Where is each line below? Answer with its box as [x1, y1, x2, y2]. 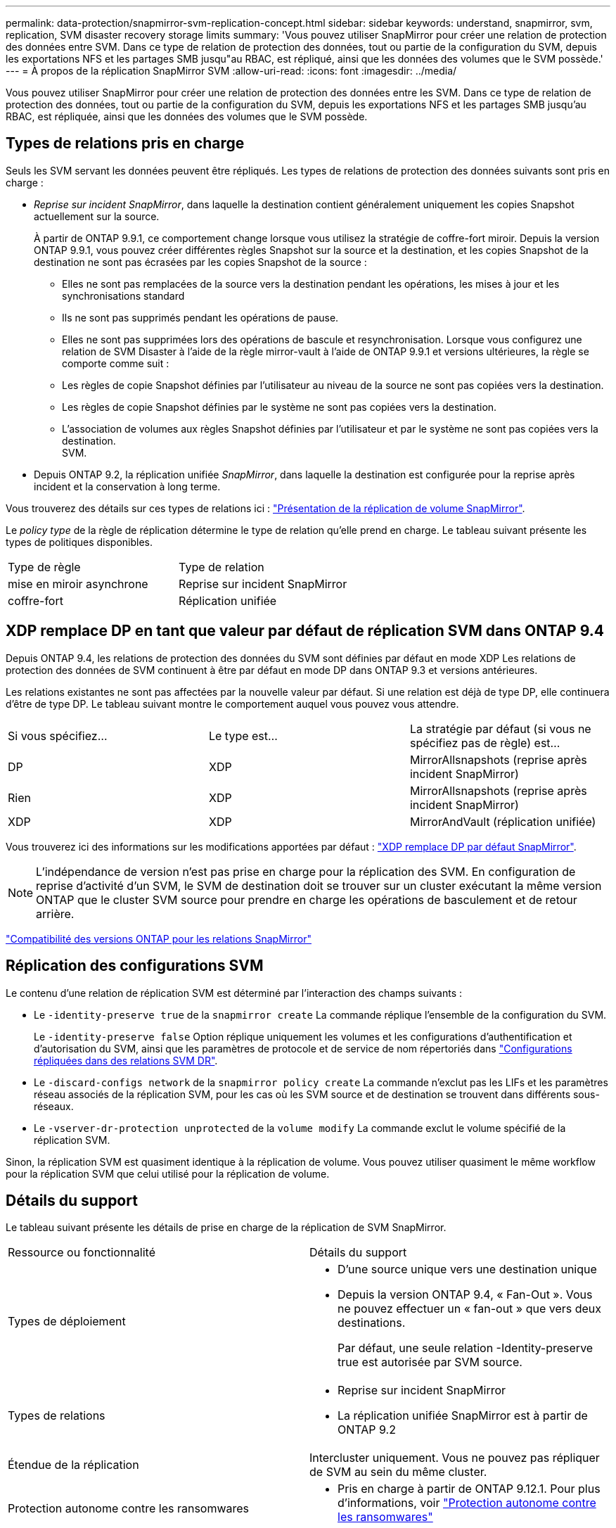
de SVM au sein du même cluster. [309, 1465, 487, 1479]
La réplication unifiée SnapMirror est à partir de [338, 1408, 588, 1423]
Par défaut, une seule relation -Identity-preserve [338, 1341, 593, 1356]
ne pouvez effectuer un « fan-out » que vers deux [338, 1301, 602, 1316]
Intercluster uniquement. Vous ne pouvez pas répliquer [309, 1451, 600, 1465]
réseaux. [34, 1100, 74, 1112]
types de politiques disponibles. [6, 535, 153, 548]
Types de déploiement [8, 1314, 126, 1329]
